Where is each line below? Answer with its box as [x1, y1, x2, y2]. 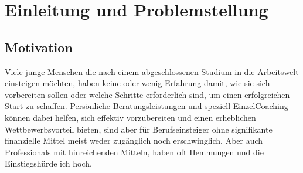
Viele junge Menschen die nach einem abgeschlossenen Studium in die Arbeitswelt [5, 65, 299, 77]
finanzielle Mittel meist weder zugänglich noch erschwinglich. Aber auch [5, 134, 263, 147]
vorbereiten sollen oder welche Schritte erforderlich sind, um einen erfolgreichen [5, 88, 290, 100]
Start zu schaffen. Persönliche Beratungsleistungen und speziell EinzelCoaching [5, 100, 288, 112]
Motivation [5, 38, 73, 56]
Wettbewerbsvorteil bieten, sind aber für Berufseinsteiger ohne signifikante [5, 123, 273, 135]
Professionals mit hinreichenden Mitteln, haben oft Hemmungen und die [5, 145, 264, 158]
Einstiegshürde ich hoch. [5, 157, 92, 169]
